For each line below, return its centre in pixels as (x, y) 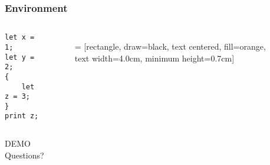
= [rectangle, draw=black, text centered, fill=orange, (170, 46)
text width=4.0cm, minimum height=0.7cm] (154, 58)
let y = (20, 57)
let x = (20, 38)
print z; (22, 116)
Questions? (24, 155)
